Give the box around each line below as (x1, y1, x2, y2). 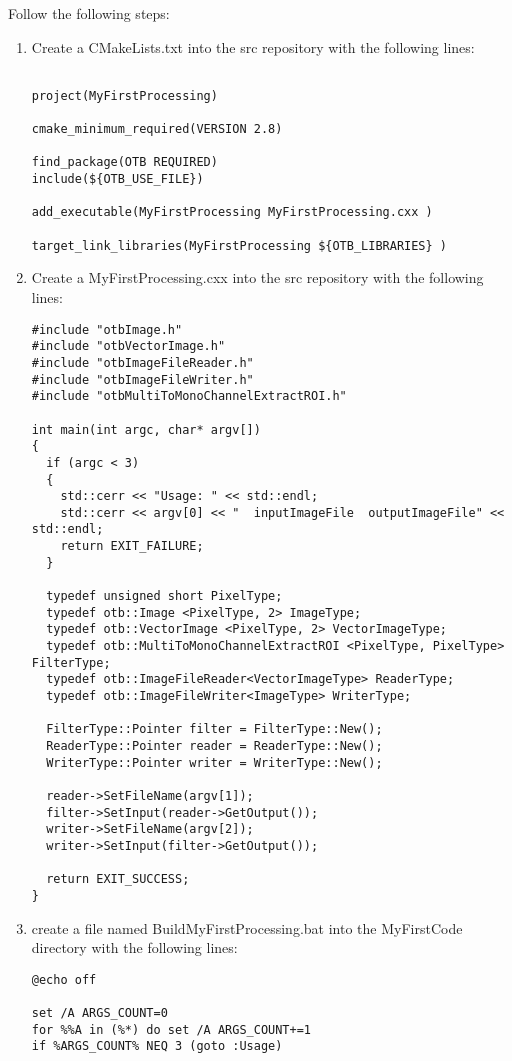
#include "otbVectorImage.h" (31, 339, 226, 354)
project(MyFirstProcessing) (31, 88, 218, 103)
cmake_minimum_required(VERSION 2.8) (31, 122, 283, 137)
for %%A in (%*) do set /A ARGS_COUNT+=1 (31, 1022, 311, 1037)
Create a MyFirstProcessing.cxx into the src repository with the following (31, 267, 484, 288)
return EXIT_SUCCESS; (46, 872, 190, 887)
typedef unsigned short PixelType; (46, 589, 283, 604)
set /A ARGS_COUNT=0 (31, 1006, 168, 1021)
